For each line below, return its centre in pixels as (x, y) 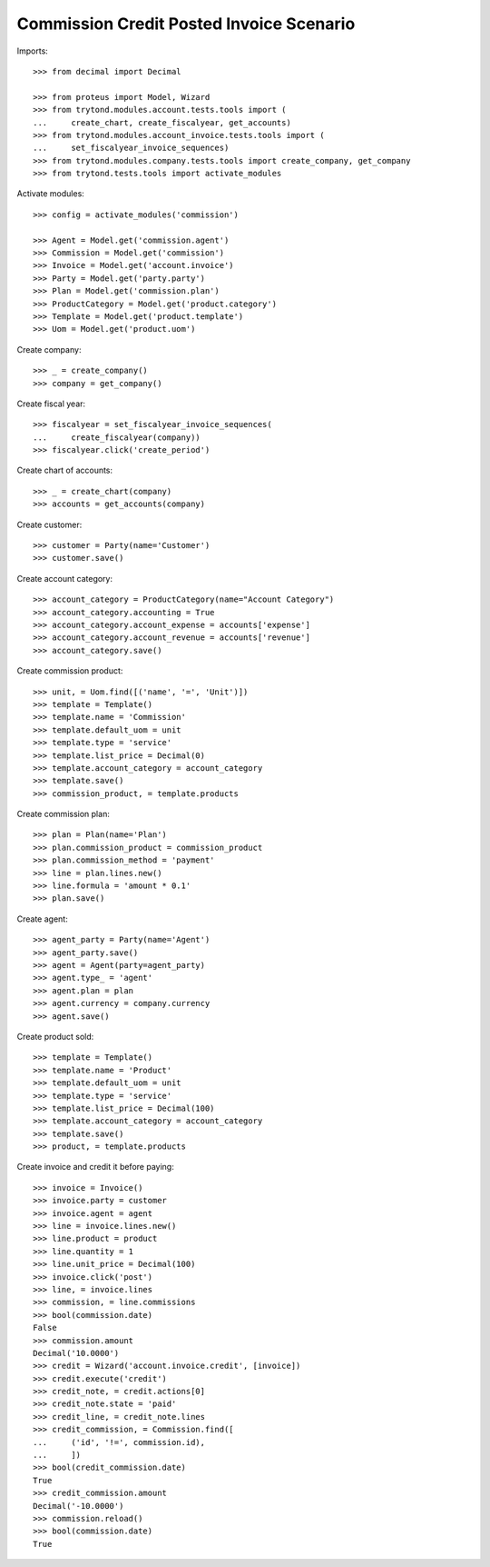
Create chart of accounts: (65, 470)
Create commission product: (70, 671)
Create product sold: (55, 1036)
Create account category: (65, 578)
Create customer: (49, 524)
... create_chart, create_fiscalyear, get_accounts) (162, 122)
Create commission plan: (64, 814)
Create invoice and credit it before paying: (95, 1167)
